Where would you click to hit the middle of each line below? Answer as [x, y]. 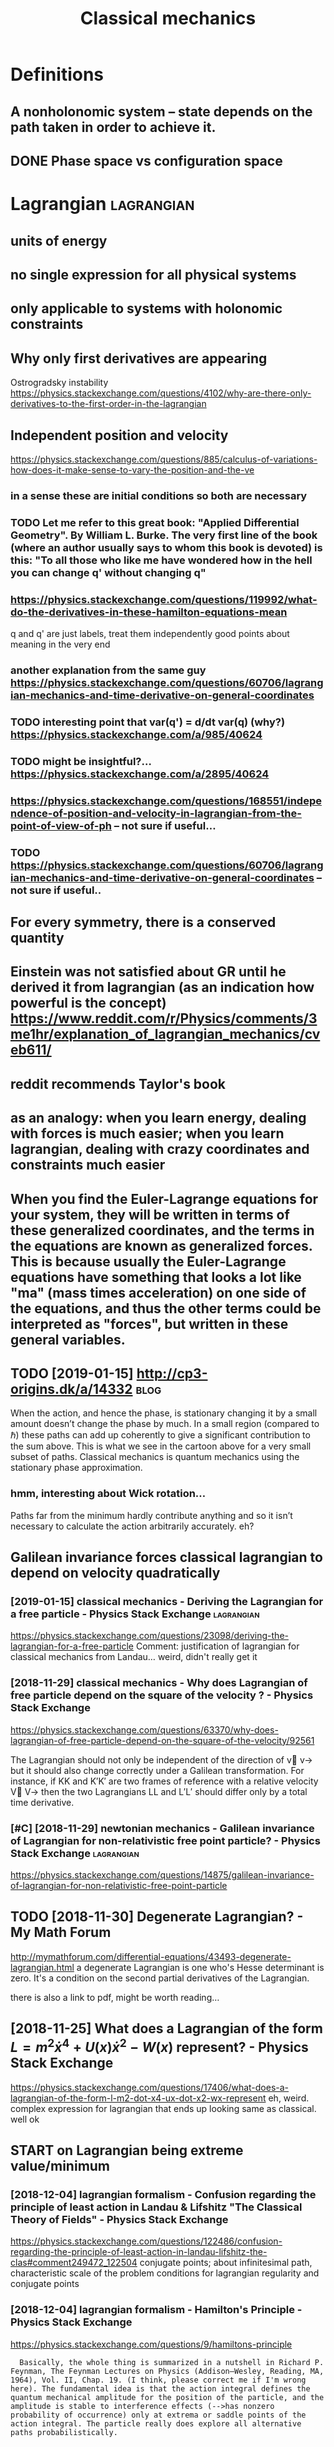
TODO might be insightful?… [81, 761]
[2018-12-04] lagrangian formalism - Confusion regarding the [163, 2194]
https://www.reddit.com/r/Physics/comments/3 [164, 1018]
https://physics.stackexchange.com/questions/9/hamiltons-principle [151, 2344]
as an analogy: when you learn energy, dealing [158, 1118]
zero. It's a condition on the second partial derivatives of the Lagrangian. [160, 1978]
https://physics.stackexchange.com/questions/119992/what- [164, 599]
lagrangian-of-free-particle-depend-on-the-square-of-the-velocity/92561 [162, 1740]
